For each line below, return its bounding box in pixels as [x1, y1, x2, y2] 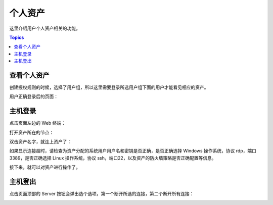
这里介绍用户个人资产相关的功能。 [9, 25, 80, 31]
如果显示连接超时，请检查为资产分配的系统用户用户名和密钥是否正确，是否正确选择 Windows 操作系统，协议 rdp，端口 [9, 148, 257, 154]
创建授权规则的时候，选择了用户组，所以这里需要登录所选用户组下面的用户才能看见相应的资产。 [9, 84, 209, 90]
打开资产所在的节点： [9, 129, 54, 135]
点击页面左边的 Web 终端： [9, 120, 66, 126]
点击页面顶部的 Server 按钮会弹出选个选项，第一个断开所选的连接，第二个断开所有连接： [9, 191, 194, 197]
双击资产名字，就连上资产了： [9, 139, 72, 145]
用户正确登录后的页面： [9, 93, 58, 99]
